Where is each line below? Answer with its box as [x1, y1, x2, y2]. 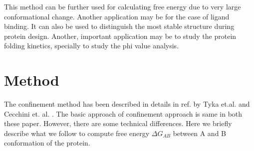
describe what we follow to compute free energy [4, 128, 150, 138]
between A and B [173, 128, 226, 138]
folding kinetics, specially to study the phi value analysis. [4, 40, 179, 51]
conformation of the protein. [4, 138, 90, 148]
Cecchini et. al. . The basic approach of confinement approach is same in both [4, 108, 243, 119]
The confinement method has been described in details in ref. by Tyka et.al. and [4, 99, 250, 109]
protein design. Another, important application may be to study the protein [4, 30, 237, 41]
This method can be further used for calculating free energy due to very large [4, 1, 241, 11]
